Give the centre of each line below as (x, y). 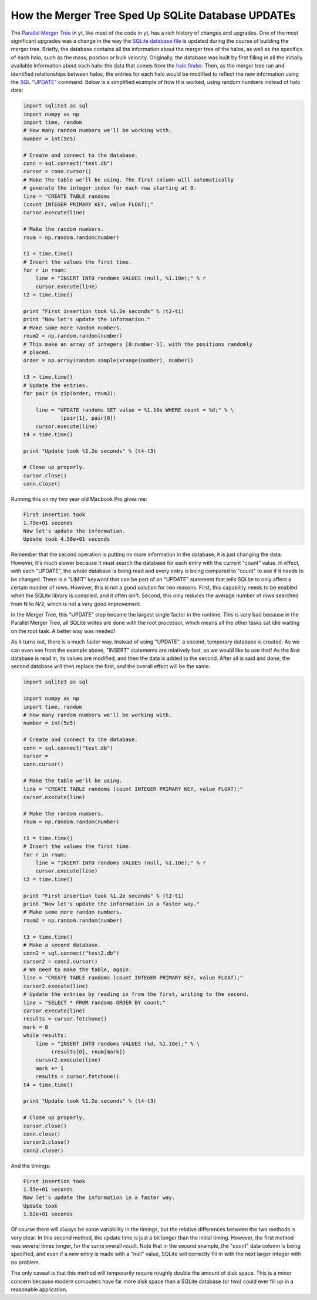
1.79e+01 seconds (48, 523)
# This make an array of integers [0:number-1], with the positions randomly (138, 344)
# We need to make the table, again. (77, 970)
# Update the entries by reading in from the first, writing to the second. (136, 994)
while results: (45, 1035)
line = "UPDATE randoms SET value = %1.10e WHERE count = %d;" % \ (135, 410)
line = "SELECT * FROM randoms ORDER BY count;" (95, 1002)
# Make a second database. (62, 945)
